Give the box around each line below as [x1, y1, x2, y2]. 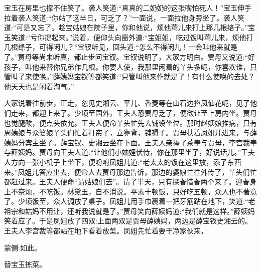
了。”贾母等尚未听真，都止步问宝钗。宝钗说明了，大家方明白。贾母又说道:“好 [4, 51, 255, 62]
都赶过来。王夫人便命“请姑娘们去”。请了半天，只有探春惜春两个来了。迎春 [4, 176, 250, 187]
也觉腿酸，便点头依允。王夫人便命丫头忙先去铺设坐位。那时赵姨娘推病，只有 [4, 117, 257, 128]
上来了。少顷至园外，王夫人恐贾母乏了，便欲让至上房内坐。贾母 [46, 107, 257, 118]
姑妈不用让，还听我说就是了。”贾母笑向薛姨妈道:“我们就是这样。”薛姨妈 [25, 205, 255, 216]
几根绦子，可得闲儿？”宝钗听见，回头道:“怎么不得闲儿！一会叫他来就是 [4, 42, 238, 52]
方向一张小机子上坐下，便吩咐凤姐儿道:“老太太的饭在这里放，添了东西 [11, 156, 241, 167]
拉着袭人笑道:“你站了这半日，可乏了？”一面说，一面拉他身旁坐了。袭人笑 [4, 12, 245, 23]
